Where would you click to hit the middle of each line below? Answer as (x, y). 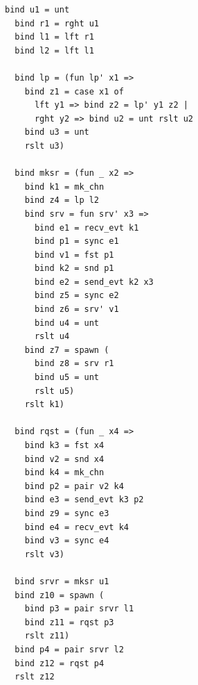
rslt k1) (44, 405)
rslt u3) (44, 146)
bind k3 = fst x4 (64, 445)
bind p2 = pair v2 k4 (74, 486)
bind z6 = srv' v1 (76, 310)
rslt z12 (35, 677)
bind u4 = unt (67, 323)
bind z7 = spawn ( (67, 350)
